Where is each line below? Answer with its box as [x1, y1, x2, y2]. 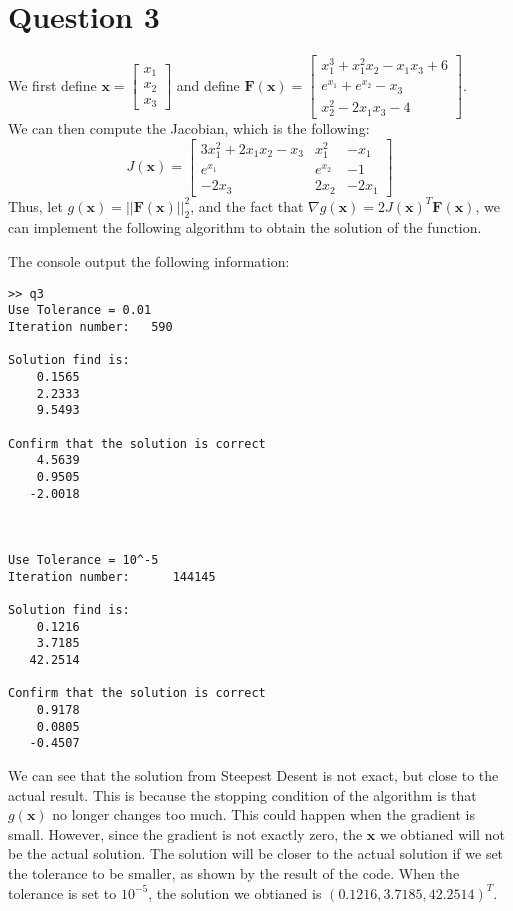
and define [176, 74, 240, 95]
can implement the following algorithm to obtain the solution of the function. [8, 217, 482, 238]
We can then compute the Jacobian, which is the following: [8, 118, 370, 139]
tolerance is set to [8, 882, 117, 903]
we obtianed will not [380, 823, 505, 844]
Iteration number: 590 [8, 319, 173, 334]
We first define [8, 74, 97, 95]
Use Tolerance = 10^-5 [8, 553, 159, 568]
